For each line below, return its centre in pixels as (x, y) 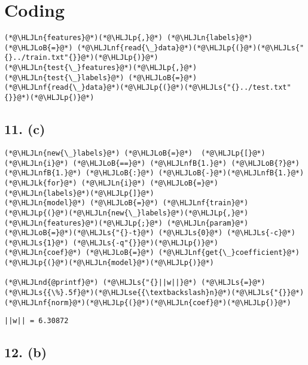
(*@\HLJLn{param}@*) (208, 223)
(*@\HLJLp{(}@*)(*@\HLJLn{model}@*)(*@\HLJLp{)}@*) (109, 263)
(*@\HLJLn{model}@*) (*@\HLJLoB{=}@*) (81, 203)
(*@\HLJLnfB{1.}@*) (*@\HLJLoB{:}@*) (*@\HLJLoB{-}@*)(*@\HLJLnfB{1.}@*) (154, 173)
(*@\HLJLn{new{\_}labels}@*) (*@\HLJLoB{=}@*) (98, 153)
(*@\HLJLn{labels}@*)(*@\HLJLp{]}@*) (79, 193)
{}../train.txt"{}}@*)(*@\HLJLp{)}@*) (81, 58)
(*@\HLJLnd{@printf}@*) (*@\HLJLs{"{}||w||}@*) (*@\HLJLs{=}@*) (135, 283)
